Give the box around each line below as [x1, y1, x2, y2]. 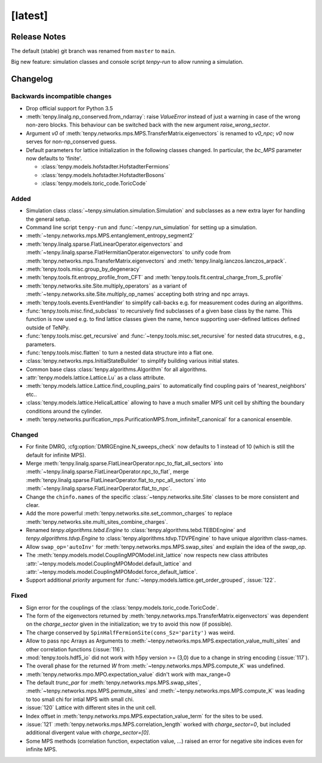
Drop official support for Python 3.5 [26, 104, 113, 112]
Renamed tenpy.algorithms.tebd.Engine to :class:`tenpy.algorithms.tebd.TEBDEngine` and [26, 527, 246, 534]
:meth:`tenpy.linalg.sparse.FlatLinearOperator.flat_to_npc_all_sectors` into [26, 476, 206, 483]
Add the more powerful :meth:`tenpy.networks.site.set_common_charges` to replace [26, 510, 233, 517]
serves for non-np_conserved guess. [26, 138, 117, 146]
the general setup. [26, 215, 71, 223]
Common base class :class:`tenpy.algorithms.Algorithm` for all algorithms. [26, 366, 208, 373]
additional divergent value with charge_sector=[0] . [26, 729, 150, 736]
